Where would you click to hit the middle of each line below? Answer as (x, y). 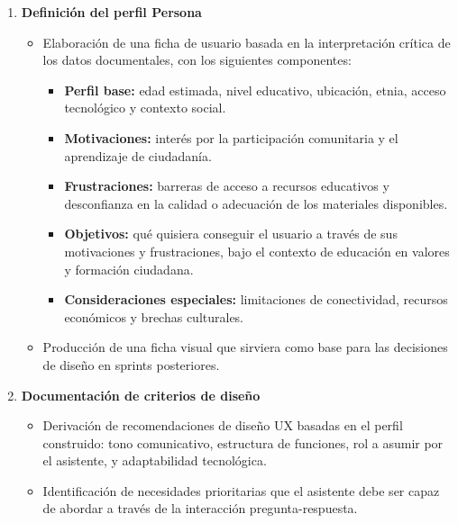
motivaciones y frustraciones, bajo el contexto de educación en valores (257, 251)
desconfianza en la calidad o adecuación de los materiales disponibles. (256, 203)
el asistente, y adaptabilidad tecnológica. (155, 460)
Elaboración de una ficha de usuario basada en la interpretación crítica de (247, 42)
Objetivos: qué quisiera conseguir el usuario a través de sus (231, 234)
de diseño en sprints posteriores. (131, 364)
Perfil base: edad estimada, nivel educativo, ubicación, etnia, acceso (255, 90)
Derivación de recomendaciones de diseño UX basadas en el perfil (223, 425)
